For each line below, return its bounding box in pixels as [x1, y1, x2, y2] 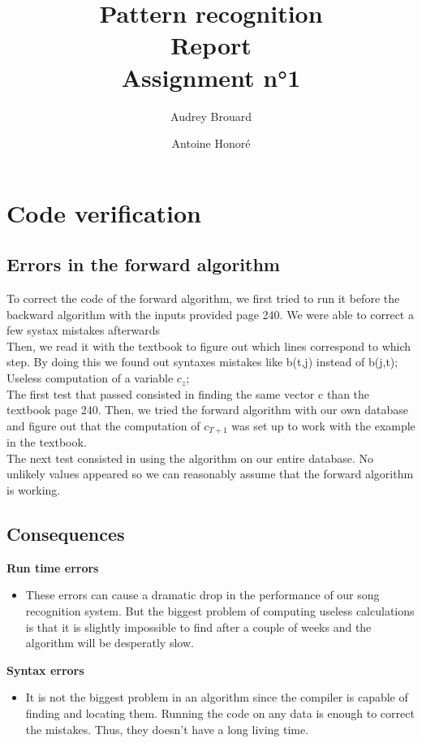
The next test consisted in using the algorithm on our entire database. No [6, 449, 373, 466]
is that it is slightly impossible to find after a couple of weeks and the [25, 618, 372, 635]
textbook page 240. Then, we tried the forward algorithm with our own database [6, 401, 408, 418]
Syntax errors [6, 661, 84, 678]
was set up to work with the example [231, 417, 416, 434]
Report [170, 28, 252, 62]
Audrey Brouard [170, 107, 252, 124]
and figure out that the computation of [6, 417, 200, 434]
